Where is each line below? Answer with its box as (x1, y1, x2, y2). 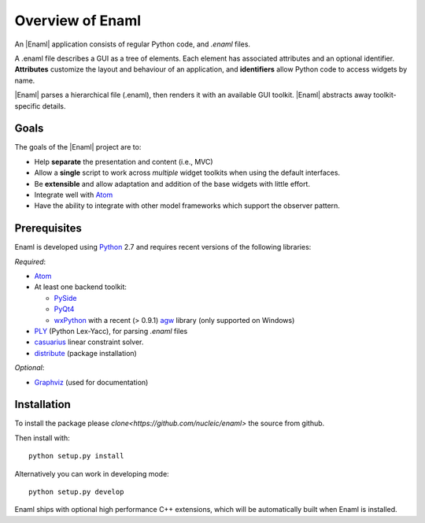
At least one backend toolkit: (34, 282, 128, 291)
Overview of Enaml (14, 12, 142, 29)
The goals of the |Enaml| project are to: (14, 143, 142, 152)
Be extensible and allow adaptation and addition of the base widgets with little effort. (34, 179, 311, 188)
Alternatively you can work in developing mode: (14, 469, 169, 478)
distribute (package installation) (34, 348, 137, 358)
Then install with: (14, 433, 70, 443)
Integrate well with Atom (34, 190, 113, 199)
